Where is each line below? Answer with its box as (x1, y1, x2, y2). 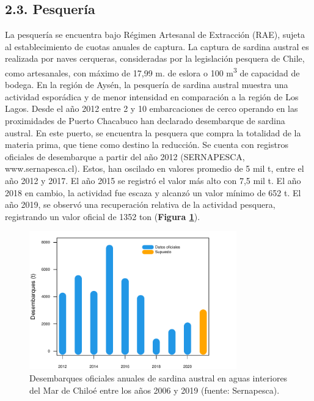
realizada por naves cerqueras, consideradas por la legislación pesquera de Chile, (5, 52, 305, 65)
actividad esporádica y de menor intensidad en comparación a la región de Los (5, 90, 299, 103)
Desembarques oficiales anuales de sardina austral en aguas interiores (29, 372, 288, 384)
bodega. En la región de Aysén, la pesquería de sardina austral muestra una (5, 78, 288, 91)
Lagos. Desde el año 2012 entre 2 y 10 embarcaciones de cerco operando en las (5, 102, 298, 115)
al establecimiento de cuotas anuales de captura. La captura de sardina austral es (5, 40, 309, 53)
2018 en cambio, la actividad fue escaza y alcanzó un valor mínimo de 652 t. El (5, 186, 301, 199)
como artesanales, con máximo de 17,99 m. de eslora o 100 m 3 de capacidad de (5, 64, 300, 79)
